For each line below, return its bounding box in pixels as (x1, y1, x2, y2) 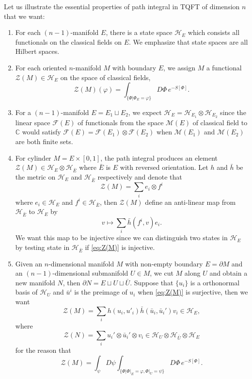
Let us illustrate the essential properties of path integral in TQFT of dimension (4, 1, 240, 11)
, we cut (150, 268, 173, 278)
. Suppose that (130, 277, 173, 287)
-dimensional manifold (48, 258, 114, 268)
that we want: (4, 11, 45, 21)
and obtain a (209, 268, 248, 278)
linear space (15, 117, 50, 127)
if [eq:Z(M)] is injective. (85, 242, 155, 252)
